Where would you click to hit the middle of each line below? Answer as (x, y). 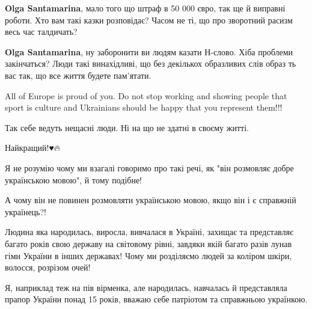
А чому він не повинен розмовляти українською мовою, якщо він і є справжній (151, 200)
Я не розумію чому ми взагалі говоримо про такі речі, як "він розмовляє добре (149, 167)
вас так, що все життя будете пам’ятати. (78, 75)
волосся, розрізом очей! (48, 267)
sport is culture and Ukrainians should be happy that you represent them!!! (144, 107)
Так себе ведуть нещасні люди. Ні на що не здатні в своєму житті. (127, 127)
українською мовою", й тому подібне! (73, 179)
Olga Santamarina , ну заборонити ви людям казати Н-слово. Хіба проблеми (149, 51)
